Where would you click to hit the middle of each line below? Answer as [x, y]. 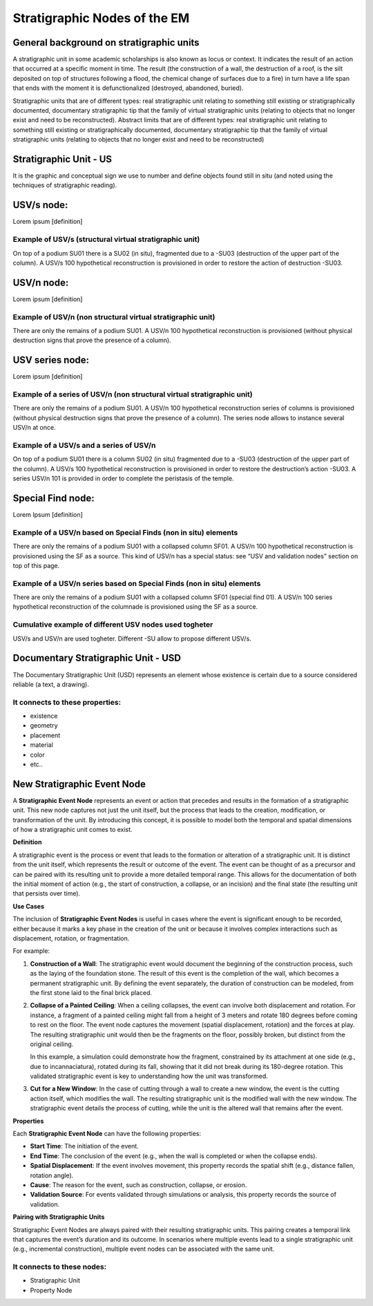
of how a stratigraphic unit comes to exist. [73, 830]
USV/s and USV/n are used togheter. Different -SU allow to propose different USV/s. [132, 638]
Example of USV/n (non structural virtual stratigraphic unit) [114, 316]
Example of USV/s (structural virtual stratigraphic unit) [106, 240]
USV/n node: [41, 282]
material [41, 745]
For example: [31, 951]
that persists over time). [47, 893]
